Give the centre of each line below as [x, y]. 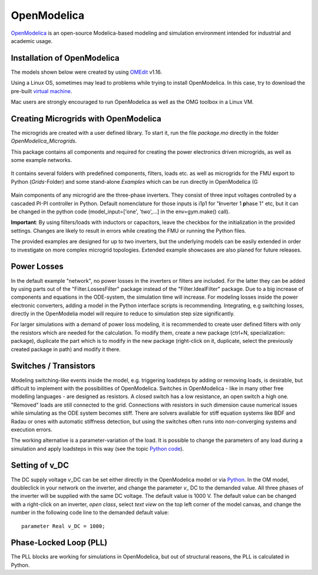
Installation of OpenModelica [65, 58]
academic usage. [32, 41]
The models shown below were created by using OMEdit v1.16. [87, 72]
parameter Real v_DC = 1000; [63, 526]
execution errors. [32, 429]
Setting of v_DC [40, 465]
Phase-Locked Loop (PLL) [59, 543]
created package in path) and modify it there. [66, 349]
